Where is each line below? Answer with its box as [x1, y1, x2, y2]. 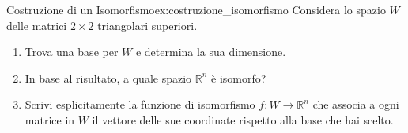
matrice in [25, 111, 75, 127]
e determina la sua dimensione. [135, 43, 286, 60]
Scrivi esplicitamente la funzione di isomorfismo [25, 96, 255, 113]
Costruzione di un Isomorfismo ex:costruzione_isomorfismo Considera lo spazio [6, 2, 386, 17]
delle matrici [6, 17, 67, 33]
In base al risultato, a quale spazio [25, 69, 192, 86]
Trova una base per [25, 43, 119, 60]
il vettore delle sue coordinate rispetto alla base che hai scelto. [92, 111, 394, 127]
